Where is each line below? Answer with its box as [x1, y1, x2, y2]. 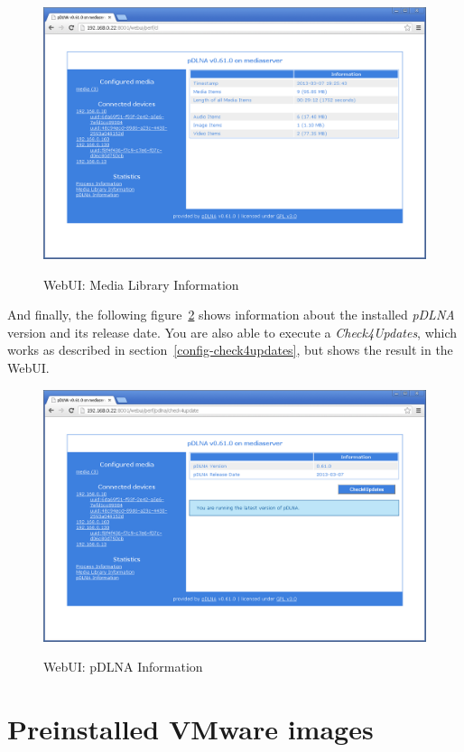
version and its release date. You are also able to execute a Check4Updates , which [7, 322, 458, 341]
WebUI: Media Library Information [43, 274, 239, 293]
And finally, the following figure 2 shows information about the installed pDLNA [7, 305, 455, 324]
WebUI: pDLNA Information [43, 657, 203, 676]
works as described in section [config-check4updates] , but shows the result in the [7, 340, 453, 359]
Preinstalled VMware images [7, 710, 374, 747]
